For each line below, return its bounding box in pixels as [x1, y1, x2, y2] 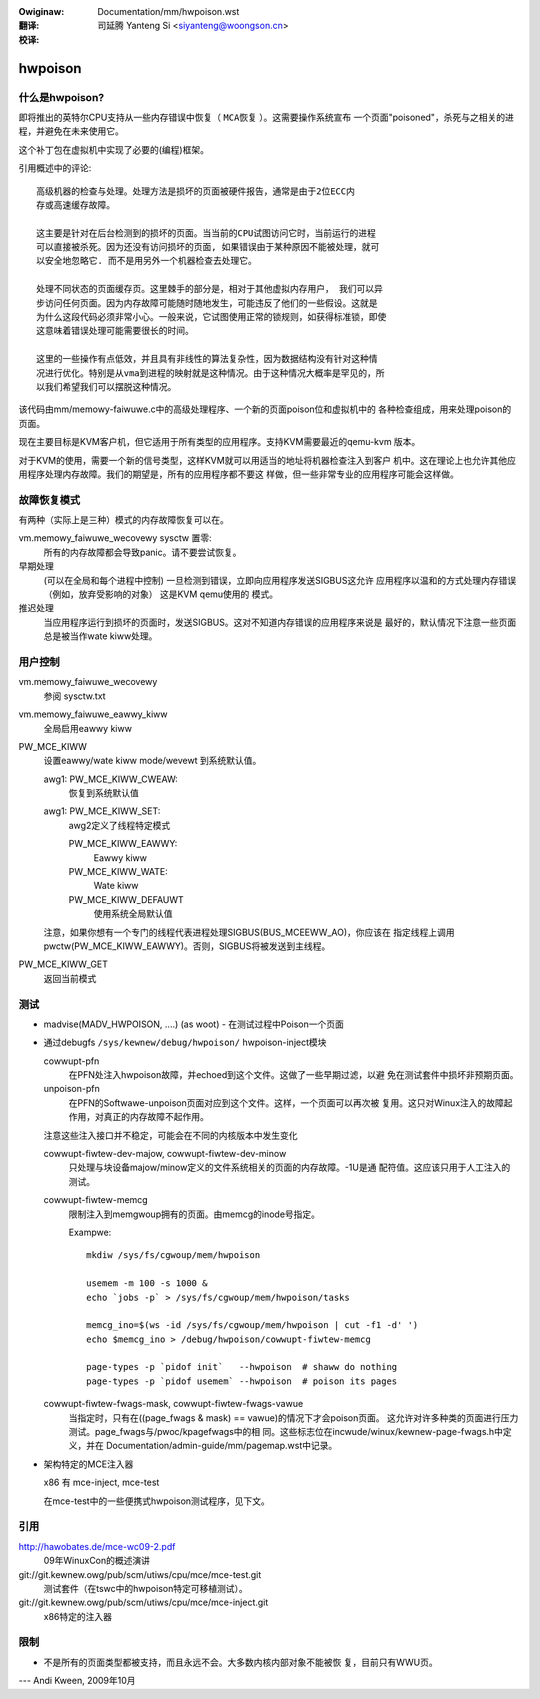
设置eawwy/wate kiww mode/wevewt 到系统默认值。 [43, 755, 262, 767]
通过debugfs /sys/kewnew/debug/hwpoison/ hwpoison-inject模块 [43, 1036, 327, 1049]
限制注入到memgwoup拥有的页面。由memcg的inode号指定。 [68, 1208, 320, 1220]
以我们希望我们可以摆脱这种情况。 [36, 381, 177, 392]
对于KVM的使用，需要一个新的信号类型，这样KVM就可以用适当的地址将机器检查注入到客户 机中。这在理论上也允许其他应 [18, 454, 517, 466]
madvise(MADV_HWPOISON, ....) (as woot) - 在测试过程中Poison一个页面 [43, 1018, 345, 1030]
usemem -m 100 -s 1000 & [86, 1278, 208, 1289]
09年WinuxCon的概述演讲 [43, 1555, 150, 1567]
